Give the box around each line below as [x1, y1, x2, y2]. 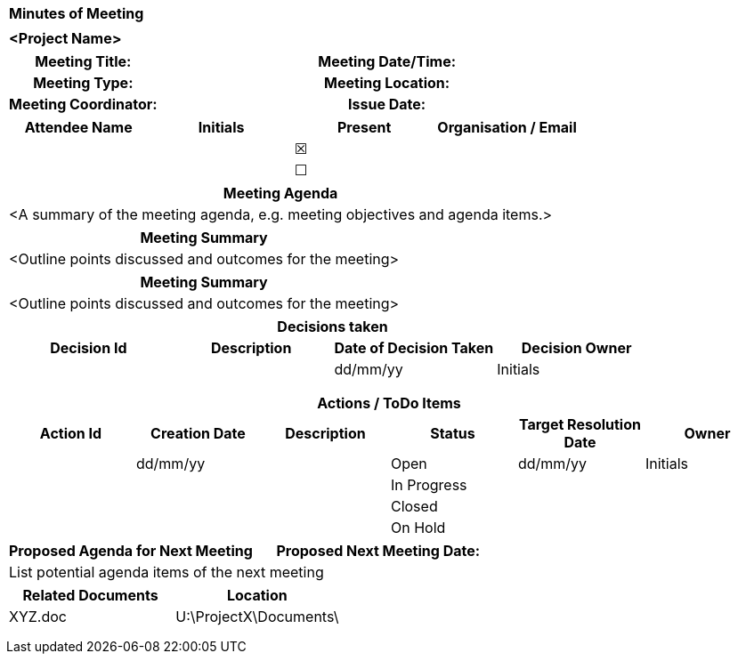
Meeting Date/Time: [318, 52, 457, 70]
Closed [390, 497, 438, 515]
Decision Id [50, 339, 127, 357]
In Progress [390, 476, 467, 494]
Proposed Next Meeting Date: [276, 542, 481, 560]
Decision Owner [521, 339, 632, 357]
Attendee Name [24, 118, 133, 136]
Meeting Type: [33, 74, 134, 92]
